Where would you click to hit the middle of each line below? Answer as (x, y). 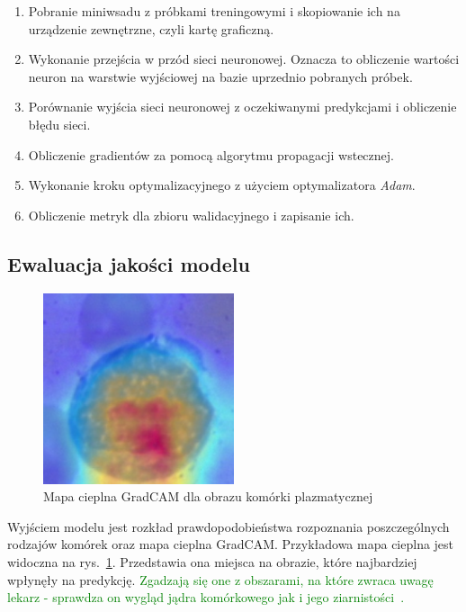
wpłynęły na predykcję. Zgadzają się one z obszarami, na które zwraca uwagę (220, 579)
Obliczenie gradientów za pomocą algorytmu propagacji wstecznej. (211, 154)
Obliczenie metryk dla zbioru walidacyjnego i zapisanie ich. (191, 215)
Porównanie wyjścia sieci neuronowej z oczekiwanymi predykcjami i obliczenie (242, 107)
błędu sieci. (59, 124)
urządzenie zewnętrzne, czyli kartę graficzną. (151, 28)
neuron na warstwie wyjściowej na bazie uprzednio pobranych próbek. (220, 76)
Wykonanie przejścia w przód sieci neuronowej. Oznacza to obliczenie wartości (244, 59)
